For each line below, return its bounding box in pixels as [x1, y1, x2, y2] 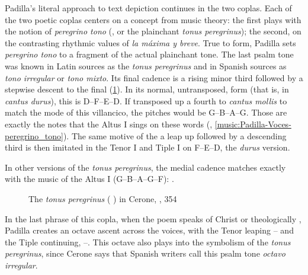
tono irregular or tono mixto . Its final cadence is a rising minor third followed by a [5, 71, 303, 84]
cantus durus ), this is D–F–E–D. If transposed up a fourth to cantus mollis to [5, 94, 287, 107]
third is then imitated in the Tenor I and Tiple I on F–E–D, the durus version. [5, 141, 290, 154]
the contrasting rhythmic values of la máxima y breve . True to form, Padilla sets [5, 36, 296, 49]
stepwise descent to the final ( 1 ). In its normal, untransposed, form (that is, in [5, 83, 289, 95]
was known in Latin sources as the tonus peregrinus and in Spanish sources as [5, 59, 287, 72]
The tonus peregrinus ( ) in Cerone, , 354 [28, 192, 177, 204]
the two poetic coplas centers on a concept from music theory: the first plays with [5, 13, 301, 25]
